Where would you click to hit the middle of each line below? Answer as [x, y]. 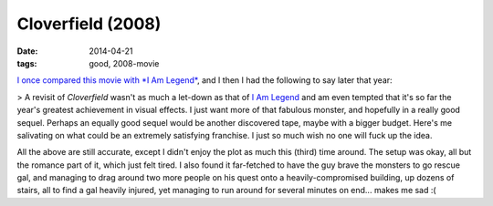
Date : [27, 51]
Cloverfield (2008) [89, 24]
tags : [27, 63]
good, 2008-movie [124, 63]
